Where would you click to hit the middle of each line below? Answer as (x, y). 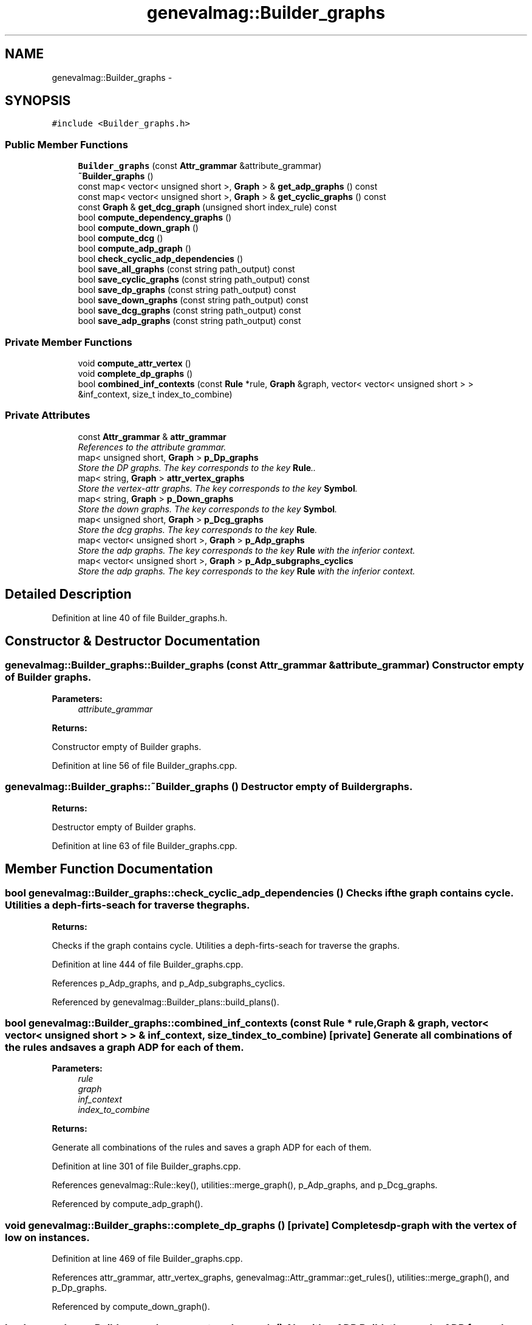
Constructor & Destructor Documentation (133, 641)
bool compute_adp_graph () (135, 249)
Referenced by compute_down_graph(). (131, 1307)
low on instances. (47, 1237)
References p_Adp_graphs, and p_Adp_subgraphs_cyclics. (169, 983)
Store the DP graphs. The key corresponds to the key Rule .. (197, 467)
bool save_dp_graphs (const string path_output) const (187, 290)
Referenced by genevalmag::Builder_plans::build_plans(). (165, 1002)
